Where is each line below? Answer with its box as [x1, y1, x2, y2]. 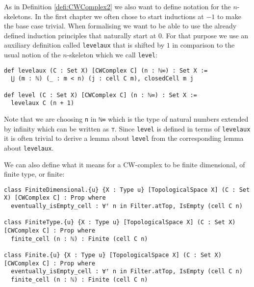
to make [217, 11, 241, 21]
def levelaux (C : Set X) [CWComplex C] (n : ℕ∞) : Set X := [4, 67, 208, 74]
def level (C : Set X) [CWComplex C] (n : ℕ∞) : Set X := [4, 91, 197, 99]
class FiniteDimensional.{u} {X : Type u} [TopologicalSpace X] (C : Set [4, 186, 250, 193]
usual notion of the [4, 50, 61, 60]
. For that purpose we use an [161, 30, 249, 40]
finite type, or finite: [4, 169, 65, 179]
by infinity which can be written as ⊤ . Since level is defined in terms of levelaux [4, 123, 251, 133]
